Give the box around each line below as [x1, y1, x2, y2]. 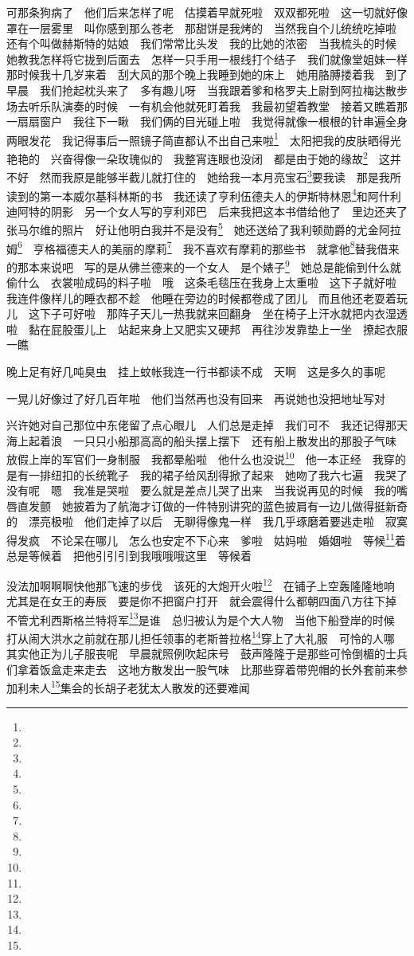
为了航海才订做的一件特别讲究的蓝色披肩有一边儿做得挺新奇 [95, 497, 408, 514]
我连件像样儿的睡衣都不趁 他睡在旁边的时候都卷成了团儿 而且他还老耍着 [6, 289, 396, 306]
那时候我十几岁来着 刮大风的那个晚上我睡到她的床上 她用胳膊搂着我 [6, 66, 374, 83]
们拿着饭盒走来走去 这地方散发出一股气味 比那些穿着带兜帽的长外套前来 [6, 660, 396, 677]
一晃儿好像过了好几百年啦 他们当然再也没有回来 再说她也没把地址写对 [6, 390, 385, 406]
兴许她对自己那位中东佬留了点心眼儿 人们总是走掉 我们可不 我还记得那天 [6, 417, 408, 433]
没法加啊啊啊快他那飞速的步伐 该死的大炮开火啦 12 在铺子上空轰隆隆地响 [6, 574, 395, 594]
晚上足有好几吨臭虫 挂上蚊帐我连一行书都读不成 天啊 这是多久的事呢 [6, 363, 385, 380]
